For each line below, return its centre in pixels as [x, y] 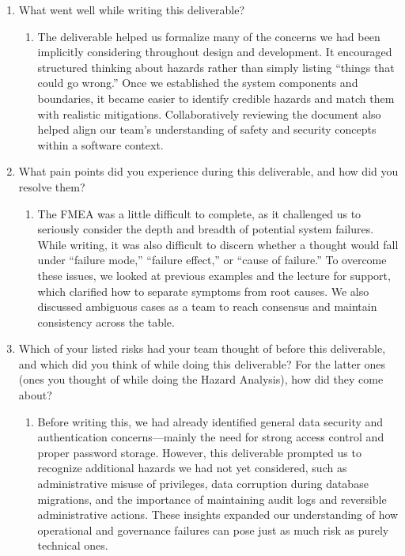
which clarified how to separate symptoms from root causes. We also [203, 291]
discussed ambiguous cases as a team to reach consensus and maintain [207, 306]
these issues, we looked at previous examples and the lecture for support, [214, 275]
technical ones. [73, 545]
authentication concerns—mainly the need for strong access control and [211, 437]
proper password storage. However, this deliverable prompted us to [199, 452]
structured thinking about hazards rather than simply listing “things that [216, 67]
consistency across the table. [106, 321]
